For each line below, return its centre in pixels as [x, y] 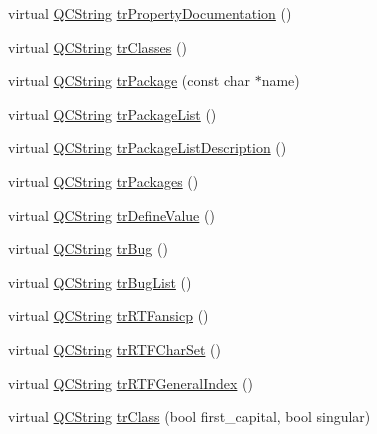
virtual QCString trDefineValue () [111, 214]
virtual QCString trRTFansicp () [108, 315]
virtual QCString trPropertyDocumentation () [150, 13]
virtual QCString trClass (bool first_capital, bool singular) [189, 416]
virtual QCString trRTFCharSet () [114, 348]
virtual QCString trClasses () [97, 46]
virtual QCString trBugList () [100, 281]
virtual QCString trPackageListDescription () [147, 147]
